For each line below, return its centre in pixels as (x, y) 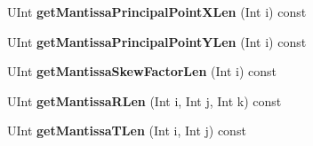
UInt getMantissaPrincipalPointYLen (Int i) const (157, 41)
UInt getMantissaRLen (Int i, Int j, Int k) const (144, 100)
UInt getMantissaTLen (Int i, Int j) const (127, 131)
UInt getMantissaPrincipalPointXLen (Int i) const (157, 12)
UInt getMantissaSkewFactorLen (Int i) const (142, 71)
